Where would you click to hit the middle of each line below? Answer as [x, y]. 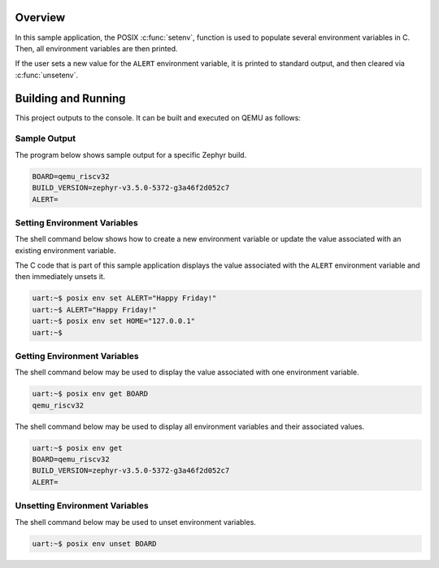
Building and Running [70, 98]
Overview [40, 17]
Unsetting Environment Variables [82, 506]
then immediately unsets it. [60, 277]
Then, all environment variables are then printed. [96, 48]
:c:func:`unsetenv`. [47, 75]
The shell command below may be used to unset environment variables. [135, 522]
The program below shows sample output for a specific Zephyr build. [131, 155]
